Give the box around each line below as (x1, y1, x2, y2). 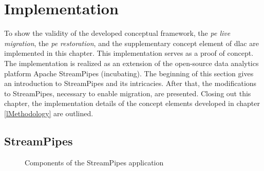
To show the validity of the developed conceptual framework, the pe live (4, 28, 231, 38)
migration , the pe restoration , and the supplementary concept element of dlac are (4, 37, 259, 48)
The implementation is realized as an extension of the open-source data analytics (4, 57, 259, 68)
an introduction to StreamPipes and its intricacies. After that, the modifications (4, 78, 257, 89)
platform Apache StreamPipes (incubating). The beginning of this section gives (4, 68, 254, 78)
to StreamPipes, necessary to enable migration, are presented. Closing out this (4, 88, 251, 98)
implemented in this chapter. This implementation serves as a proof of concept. (4, 48, 254, 58)
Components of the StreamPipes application (25, 157, 164, 167)
